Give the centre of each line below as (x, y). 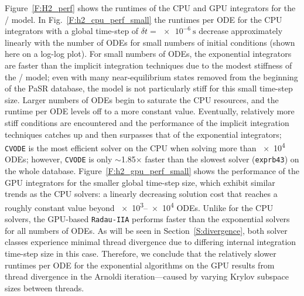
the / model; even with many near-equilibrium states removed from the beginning (151, 76)
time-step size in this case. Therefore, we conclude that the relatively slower (141, 253)
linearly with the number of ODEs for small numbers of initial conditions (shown (150, 42)
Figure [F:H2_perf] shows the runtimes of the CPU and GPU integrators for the (150, 8)
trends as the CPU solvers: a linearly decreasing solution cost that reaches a (141, 194)
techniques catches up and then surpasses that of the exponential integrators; (143, 134)
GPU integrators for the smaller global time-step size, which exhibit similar (140, 182)
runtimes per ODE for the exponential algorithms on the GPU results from (140, 265)
